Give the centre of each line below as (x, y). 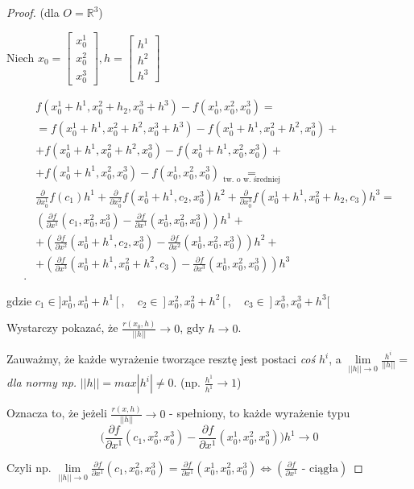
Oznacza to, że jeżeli (57, 413)
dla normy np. (42, 382)
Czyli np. (29, 467)
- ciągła (320, 468)
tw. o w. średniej (252, 180)
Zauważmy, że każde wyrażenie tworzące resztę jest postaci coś (161, 359)
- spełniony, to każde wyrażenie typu (260, 413)
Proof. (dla (33, 12)
